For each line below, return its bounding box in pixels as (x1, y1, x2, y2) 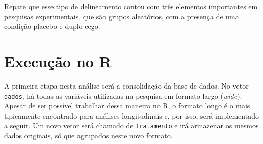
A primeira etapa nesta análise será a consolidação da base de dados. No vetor (4, 80, 249, 91)
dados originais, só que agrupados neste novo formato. (4, 130, 173, 140)
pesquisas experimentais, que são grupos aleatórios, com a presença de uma (4, 11, 239, 21)
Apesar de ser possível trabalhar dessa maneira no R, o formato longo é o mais (4, 100, 250, 111)
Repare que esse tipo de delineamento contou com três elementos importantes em (4, 1, 258, 11)
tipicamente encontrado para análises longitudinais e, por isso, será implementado (4, 110, 259, 121)
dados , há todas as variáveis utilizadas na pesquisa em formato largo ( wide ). (4, 90, 242, 101)
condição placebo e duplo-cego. (4, 21, 100, 32)
